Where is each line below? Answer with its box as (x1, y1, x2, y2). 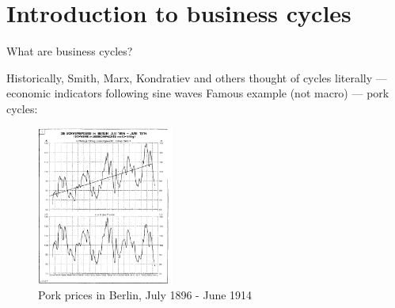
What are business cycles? (6, 43, 133, 59)
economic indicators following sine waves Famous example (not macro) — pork (6, 85, 389, 101)
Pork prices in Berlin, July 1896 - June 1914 (38, 287, 253, 303)
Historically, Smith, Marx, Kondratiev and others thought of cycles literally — (6, 69, 387, 86)
